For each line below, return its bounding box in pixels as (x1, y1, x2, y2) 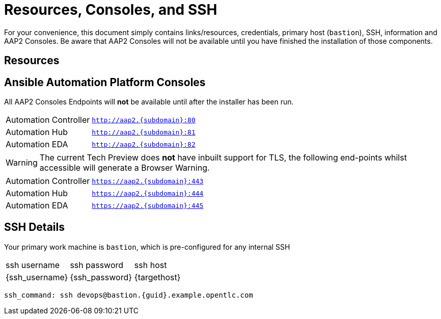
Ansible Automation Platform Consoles (4, 75, 206, 89)
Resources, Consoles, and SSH (4, 1, 217, 18)
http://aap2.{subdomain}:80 (92, 116, 196, 124)
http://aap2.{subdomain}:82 (92, 140, 196, 148)
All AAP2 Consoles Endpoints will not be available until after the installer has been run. (4, 97, 294, 107)
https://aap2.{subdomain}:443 (92, 177, 204, 185)
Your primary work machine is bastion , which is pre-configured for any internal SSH (4, 242, 290, 251)
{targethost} (134, 272, 181, 282)
